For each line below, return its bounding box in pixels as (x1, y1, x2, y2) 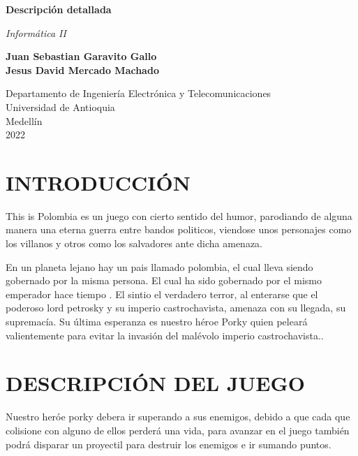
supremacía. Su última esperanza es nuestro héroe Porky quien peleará (6, 314, 308, 329)
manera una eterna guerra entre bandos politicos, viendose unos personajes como (6, 222, 352, 237)
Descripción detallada (6, 2, 112, 16)
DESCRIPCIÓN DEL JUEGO (6, 369, 306, 397)
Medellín (6, 113, 43, 128)
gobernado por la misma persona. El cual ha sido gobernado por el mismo (6, 273, 322, 288)
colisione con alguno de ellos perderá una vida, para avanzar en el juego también (6, 422, 350, 437)
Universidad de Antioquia (6, 99, 115, 114)
